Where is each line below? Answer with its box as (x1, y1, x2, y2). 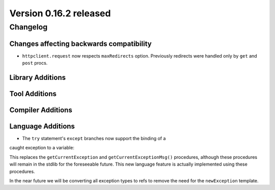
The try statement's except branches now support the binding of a (22, 135, 166, 142)
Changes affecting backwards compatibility (9, 39, 152, 48)
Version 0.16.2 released (9, 8, 111, 19)
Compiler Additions (9, 105, 72, 114)
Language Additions (9, 122, 75, 130)
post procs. (22, 60, 48, 66)
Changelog (9, 22, 48, 32)
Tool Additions (9, 89, 57, 98)
